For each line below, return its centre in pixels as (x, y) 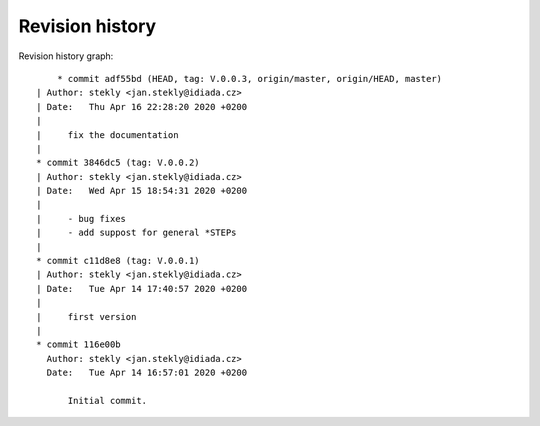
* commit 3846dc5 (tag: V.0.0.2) (118, 163)
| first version (86, 316)
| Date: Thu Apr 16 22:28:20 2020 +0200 (142, 106)
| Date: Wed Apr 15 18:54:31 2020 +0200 (142, 191)
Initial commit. (107, 400)
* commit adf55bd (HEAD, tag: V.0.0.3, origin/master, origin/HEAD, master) (249, 78)
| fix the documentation (107, 134)
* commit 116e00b (78, 344)
